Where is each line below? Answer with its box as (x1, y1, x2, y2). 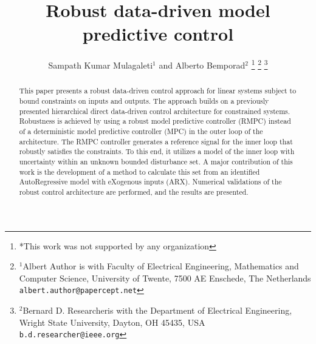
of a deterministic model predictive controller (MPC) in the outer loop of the (19, 126, 263, 136)
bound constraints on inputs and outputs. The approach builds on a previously (19, 96, 269, 106)
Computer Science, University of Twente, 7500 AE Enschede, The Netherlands (19, 271, 311, 284)
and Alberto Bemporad (159, 58, 246, 71)
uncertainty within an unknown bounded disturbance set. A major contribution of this (19, 156, 293, 166)
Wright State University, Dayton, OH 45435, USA (19, 315, 205, 328)
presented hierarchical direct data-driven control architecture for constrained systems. (19, 106, 290, 116)
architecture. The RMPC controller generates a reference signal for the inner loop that (19, 136, 293, 146)
